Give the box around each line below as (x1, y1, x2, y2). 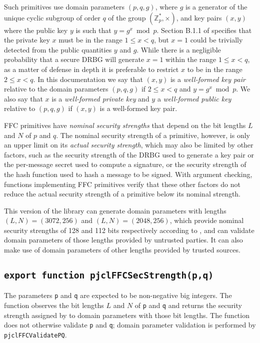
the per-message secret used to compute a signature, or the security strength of (4, 159, 246, 169)
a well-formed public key (157, 93, 231, 103)
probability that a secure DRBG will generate (4, 54, 144, 64)
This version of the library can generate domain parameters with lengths (4, 205, 226, 215)
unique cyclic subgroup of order (4, 12, 100, 22)
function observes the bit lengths (4, 300, 104, 310)
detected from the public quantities (4, 44, 112, 54)
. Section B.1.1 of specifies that (156, 24, 252, 35)
